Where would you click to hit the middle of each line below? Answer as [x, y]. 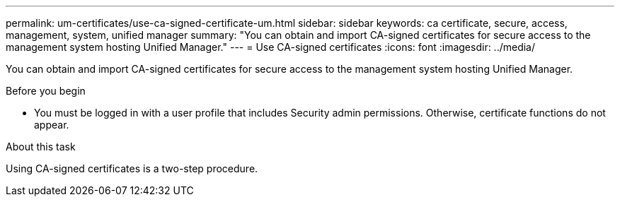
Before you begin [46, 91]
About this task [41, 147]
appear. [52, 125]
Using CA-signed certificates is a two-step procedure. [132, 168]
